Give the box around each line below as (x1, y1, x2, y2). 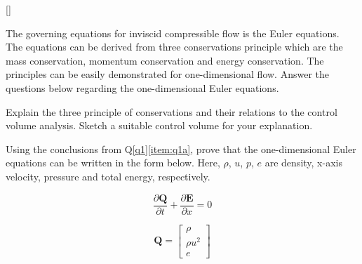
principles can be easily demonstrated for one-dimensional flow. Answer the (6, 67, 329, 81)
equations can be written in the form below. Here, (6, 155, 220, 170)
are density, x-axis (264, 155, 342, 170)
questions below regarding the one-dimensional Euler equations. (6, 80, 279, 95)
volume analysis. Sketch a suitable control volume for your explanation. (6, 118, 313, 133)
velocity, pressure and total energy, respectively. (6, 169, 210, 183)
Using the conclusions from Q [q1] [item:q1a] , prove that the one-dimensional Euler (6, 141, 356, 156)
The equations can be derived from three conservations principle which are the (6, 39, 343, 54)
